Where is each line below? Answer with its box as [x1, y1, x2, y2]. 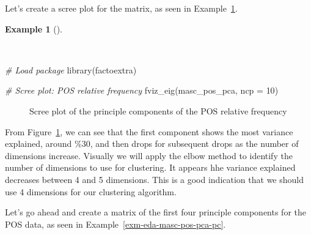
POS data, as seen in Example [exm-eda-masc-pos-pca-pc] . [5, 217, 226, 230]
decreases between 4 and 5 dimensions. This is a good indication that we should [5, 173, 304, 185]
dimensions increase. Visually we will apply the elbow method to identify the [5, 149, 293, 162]
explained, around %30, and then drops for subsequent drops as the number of [5, 137, 299, 150]
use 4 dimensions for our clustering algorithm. [5, 185, 177, 198]
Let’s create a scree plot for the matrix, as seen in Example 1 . [5, 2, 238, 14]
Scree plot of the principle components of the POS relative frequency [29, 104, 287, 117]
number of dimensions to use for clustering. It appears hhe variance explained [5, 161, 296, 174]
